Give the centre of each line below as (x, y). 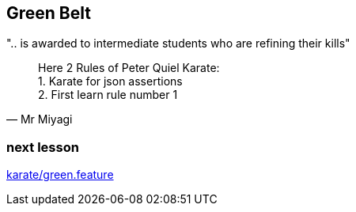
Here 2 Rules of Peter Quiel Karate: (129, 68)
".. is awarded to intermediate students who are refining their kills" (178, 44)
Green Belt (49, 13)
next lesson (43, 147)
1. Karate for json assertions (110, 81)
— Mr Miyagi (40, 119)
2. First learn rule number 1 (108, 95)
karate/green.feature (60, 175)
